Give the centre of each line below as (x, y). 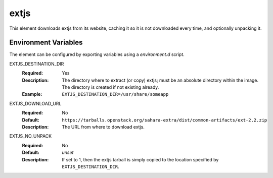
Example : (32, 94)
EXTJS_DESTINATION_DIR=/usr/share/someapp (115, 94)
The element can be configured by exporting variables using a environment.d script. (97, 54)
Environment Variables (46, 43)
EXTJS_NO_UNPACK (31, 136)
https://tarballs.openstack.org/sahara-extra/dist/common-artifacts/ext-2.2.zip (165, 120)
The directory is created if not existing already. (110, 87)
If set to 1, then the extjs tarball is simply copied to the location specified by (140, 159)
